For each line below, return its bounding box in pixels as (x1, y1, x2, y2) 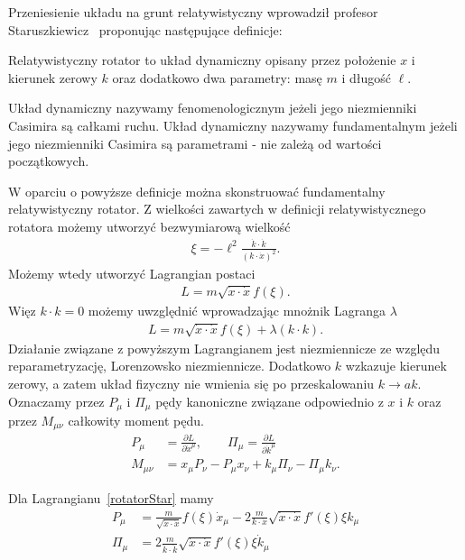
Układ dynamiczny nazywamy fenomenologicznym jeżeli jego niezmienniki (8, 98, 417, 117)
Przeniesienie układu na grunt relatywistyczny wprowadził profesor (8, 3, 378, 21)
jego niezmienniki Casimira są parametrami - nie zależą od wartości (8, 133, 382, 152)
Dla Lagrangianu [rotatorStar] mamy (8, 488, 214, 507)
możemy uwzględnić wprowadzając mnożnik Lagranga (88, 301, 386, 320)
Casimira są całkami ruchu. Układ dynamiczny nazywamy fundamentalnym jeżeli (8, 115, 458, 134)
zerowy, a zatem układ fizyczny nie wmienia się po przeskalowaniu (8, 373, 375, 392)
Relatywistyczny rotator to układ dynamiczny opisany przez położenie (8, 50, 396, 69)
